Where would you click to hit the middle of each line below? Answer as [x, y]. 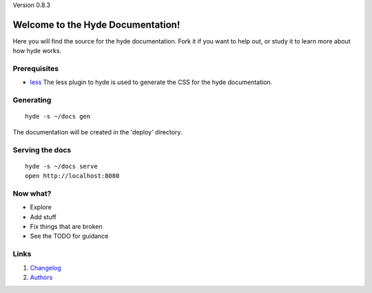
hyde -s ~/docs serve [61, 166]
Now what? [32, 193]
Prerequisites [35, 69]
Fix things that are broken [66, 227]
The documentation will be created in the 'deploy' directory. [97, 132]
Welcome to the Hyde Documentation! [96, 24]
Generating [32, 100]
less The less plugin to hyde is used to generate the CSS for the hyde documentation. [151, 82]
